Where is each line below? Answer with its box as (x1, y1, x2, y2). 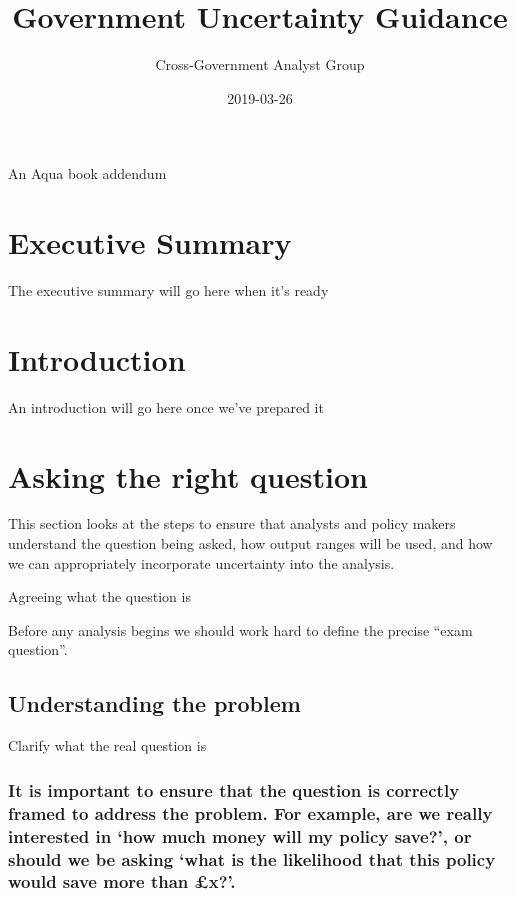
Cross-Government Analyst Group (155, 54, 365, 75)
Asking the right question (8, 455, 368, 496)
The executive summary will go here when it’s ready (8, 280, 329, 301)
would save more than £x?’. (8, 869, 236, 894)
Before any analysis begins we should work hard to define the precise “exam (8, 619, 473, 640)
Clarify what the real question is (8, 735, 207, 756)
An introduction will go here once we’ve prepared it (8, 396, 324, 417)
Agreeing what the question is (8, 586, 191, 607)
